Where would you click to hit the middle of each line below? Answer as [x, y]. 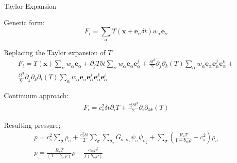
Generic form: [24, 22]
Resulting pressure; [32, 125]
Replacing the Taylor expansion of [55, 52]
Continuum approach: [36, 95]
